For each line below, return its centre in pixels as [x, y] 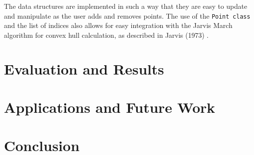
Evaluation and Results [84, 68]
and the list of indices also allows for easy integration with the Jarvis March [118, 25]
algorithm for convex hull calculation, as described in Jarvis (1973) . [106, 35]
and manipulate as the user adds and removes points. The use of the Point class [127, 15]
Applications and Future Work [110, 107]
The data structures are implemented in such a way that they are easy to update [126, 6]
